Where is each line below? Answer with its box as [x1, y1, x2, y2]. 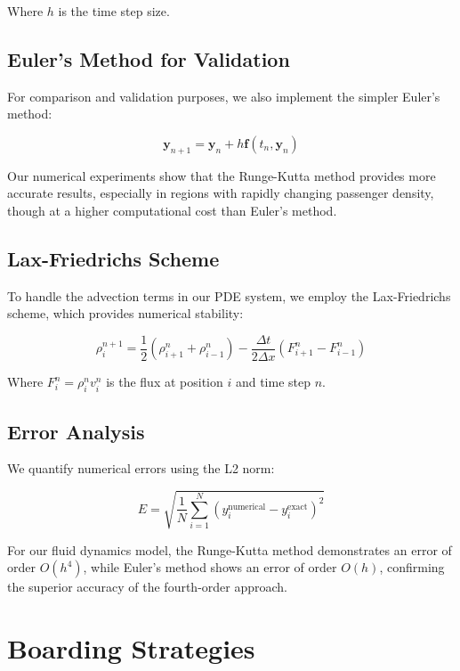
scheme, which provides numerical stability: [7, 304, 244, 323]
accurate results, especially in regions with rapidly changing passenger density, [7, 184, 434, 202]
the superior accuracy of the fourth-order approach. [7, 577, 287, 596]
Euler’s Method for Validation [7, 45, 290, 72]
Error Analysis [7, 417, 145, 445]
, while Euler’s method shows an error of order [83, 558, 337, 577]
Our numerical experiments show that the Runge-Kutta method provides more [7, 166, 436, 184]
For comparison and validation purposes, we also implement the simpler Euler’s [7, 86, 440, 105]
